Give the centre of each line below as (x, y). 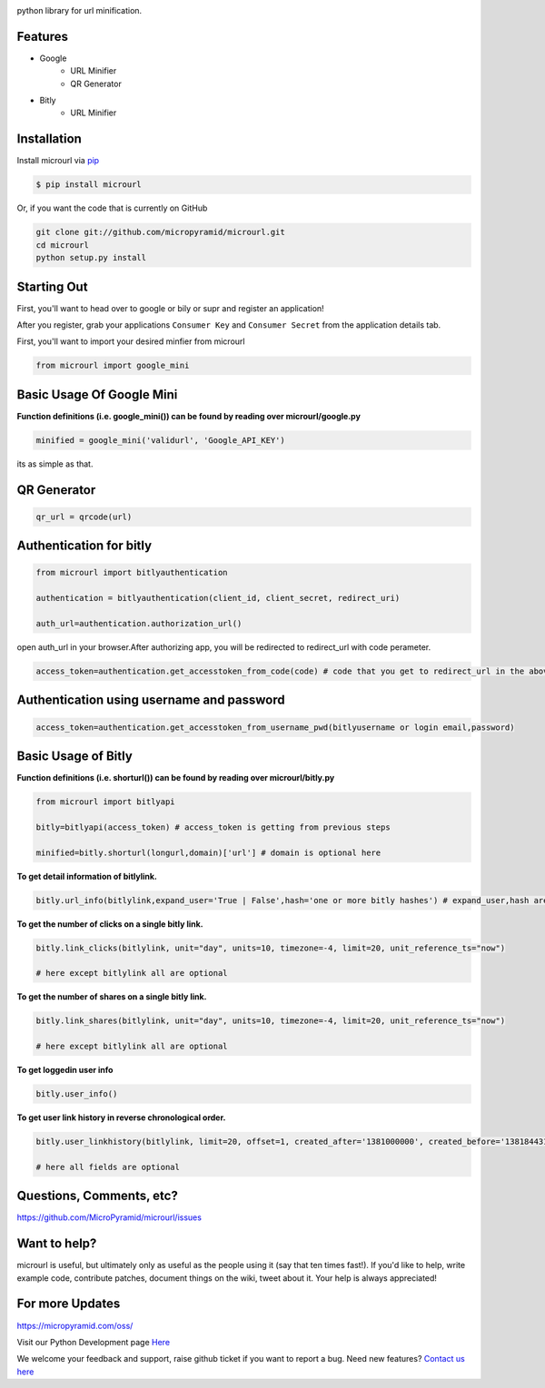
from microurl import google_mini (113, 366)
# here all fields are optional (108, 1167)
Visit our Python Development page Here (94, 1342)
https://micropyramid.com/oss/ (75, 1325)
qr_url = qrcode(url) (84, 517)
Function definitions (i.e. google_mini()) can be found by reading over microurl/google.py (188, 416)
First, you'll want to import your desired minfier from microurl (131, 341)
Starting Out (52, 286)
